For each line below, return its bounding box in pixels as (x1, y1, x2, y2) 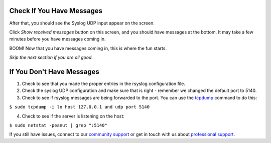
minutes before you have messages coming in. (9, 36, 106, 42)
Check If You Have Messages (9, 6, 103, 15)
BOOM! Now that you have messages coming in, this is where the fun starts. (9, 45, 167, 51)
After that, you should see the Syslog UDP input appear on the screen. (9, 20, 155, 26)
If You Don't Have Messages (9, 67, 100, 76)
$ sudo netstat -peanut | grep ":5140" (9, 122, 107, 128)
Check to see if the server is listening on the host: (22, 113, 125, 119)
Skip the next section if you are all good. (9, 54, 93, 60)
